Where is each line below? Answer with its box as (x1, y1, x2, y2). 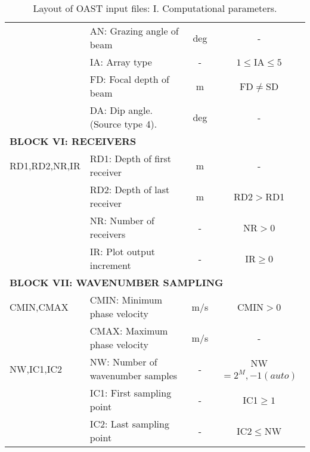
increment (89, 258, 131, 272)
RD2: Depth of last (89, 182, 170, 196)
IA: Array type (89, 55, 152, 69)
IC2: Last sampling (89, 417, 169, 431)
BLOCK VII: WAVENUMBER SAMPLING (10, 275, 224, 289)
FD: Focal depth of (89, 72, 169, 86)
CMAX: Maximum (89, 324, 168, 338)
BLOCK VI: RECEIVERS (10, 134, 137, 148)
